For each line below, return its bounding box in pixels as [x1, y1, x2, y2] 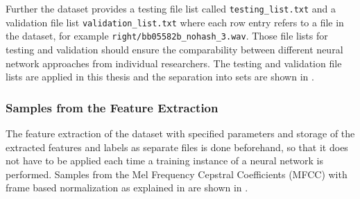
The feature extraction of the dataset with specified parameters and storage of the [6, 126, 355, 140]
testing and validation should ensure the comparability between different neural [6, 42, 343, 56]
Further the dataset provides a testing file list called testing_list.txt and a [6, 1, 336, 15]
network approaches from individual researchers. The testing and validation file [6, 55, 342, 70]
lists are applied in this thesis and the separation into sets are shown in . [6, 69, 314, 84]
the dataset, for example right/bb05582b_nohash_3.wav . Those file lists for [6, 28, 328, 43]
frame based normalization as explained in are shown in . [6, 180, 248, 195]
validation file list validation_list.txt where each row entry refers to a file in [6, 15, 344, 29]
